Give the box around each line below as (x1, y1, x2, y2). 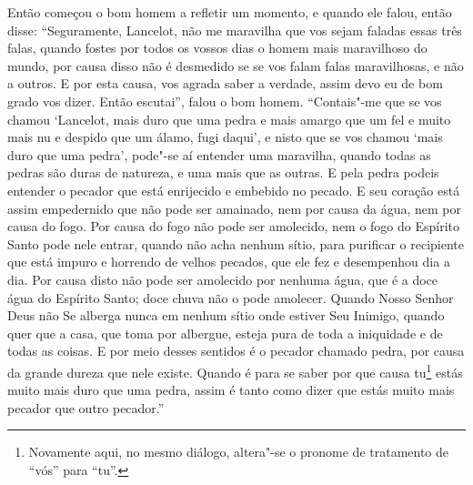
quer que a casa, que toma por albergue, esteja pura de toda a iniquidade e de (7, 323, 443, 342)
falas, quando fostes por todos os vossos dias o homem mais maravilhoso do (7, 38, 428, 57)
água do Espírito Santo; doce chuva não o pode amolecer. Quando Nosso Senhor (7, 288, 454, 307)
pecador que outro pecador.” (7, 398, 165, 417)
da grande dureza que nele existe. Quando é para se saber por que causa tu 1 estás (7, 359, 463, 381)
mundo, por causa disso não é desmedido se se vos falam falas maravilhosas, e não (7, 56, 464, 75)
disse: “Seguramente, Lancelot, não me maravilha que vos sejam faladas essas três (7, 20, 462, 39)
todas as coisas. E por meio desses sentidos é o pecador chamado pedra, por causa (7, 341, 465, 360)
